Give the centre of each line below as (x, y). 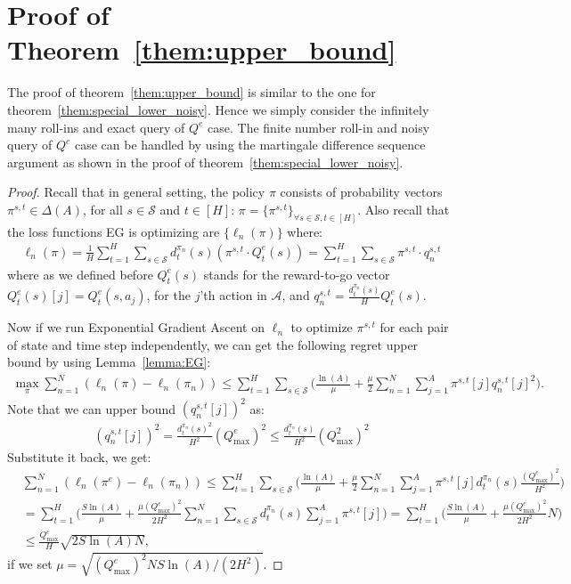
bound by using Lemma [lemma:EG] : (109, 362)
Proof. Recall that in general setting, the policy (136, 192)
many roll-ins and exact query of (96, 127)
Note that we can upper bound (92, 408)
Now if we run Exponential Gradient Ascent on (136, 327)
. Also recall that (404, 209)
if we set (30, 564)
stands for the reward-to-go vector (297, 274)
